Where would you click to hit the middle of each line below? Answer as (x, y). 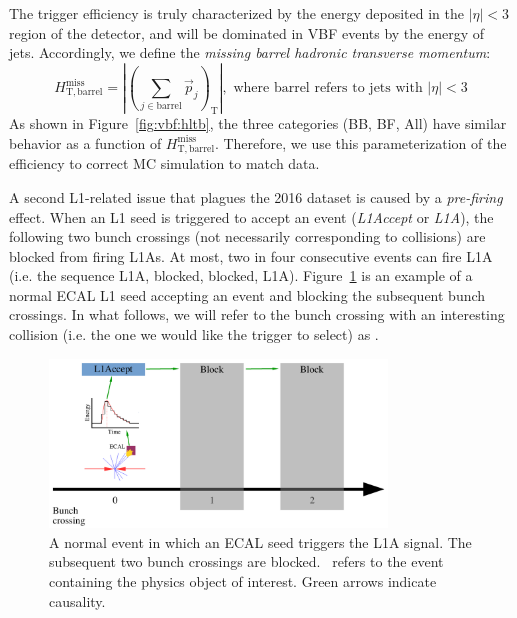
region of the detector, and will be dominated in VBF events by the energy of (247, 32)
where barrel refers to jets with (328, 88)
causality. (77, 600)
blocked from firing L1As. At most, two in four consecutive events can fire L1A (251, 255)
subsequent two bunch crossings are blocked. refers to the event (246, 561)
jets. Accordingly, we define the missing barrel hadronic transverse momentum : (250, 52)
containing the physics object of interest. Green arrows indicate (243, 581)
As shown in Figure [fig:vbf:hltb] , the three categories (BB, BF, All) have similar (258, 123)
